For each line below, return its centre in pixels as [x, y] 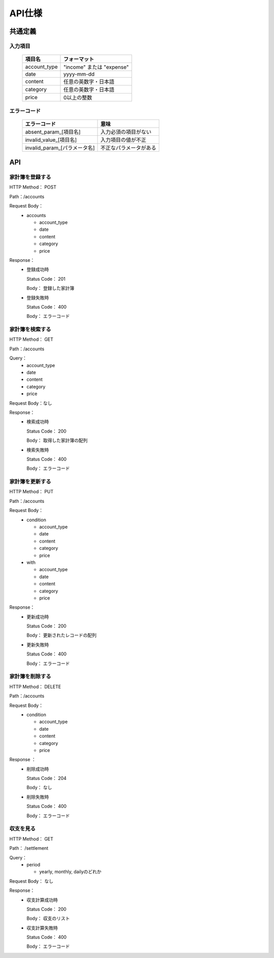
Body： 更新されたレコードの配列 [62, 635]
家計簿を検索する [30, 330]
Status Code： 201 [46, 279]
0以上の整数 [78, 98]
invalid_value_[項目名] [51, 140]
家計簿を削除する [30, 676]
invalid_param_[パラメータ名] [60, 147]
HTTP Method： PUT [31, 492]
